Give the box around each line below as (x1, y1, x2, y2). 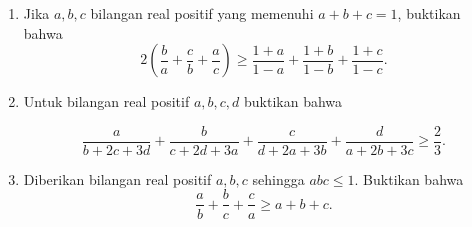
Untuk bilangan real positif (23, 91, 190, 112)
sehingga (252, 168, 305, 189)
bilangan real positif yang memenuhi (90, 3, 314, 23)
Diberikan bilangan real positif (23, 168, 212, 189)
